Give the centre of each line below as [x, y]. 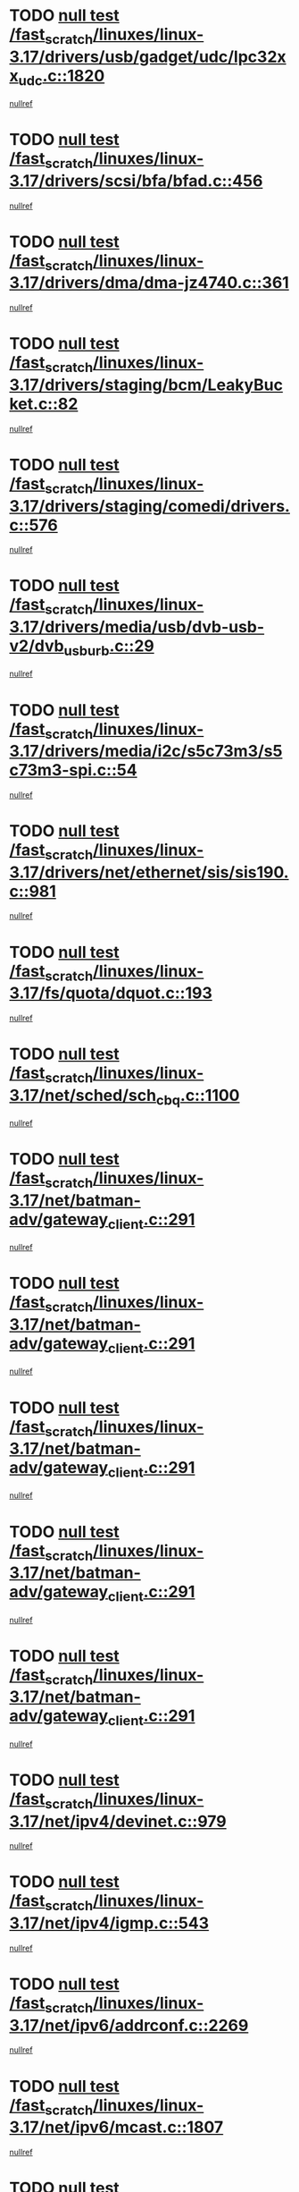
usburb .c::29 [109, 647]
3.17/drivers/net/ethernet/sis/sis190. [149, 872]
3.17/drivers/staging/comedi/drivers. [149, 506]
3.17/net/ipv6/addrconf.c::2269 [129, 2025]
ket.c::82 [44, 404]
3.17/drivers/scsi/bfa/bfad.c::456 [136, 181]
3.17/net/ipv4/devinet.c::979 [118, 1821]
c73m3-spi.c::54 [73, 770]
